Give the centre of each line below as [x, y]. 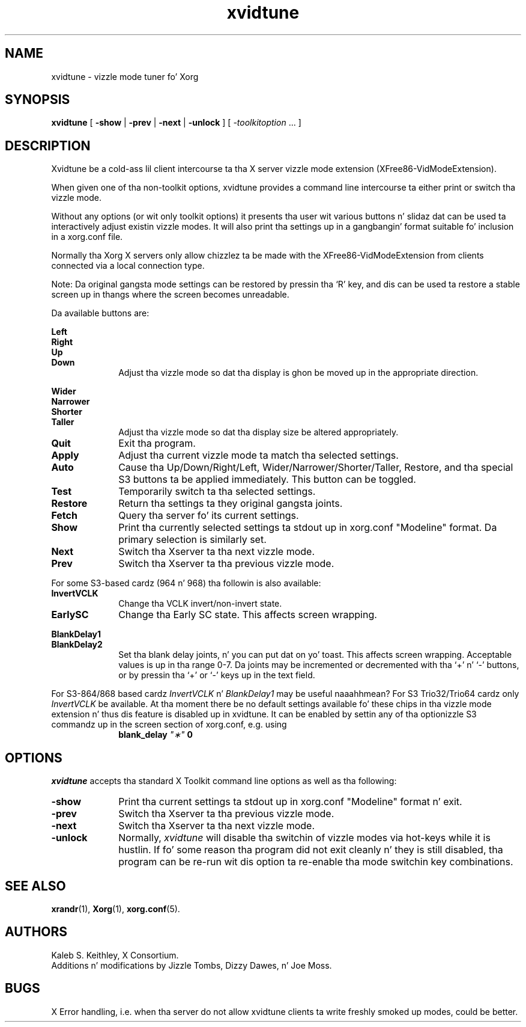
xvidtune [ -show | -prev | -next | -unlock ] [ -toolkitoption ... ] [176, 123]
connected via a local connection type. [128, 266]
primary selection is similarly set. [192, 540]
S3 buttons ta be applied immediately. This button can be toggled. [267, 480]
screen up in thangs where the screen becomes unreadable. [170, 295]
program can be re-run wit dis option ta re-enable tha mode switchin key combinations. [316, 862]
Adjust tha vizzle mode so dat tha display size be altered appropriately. [258, 432]
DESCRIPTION [48, 146]
